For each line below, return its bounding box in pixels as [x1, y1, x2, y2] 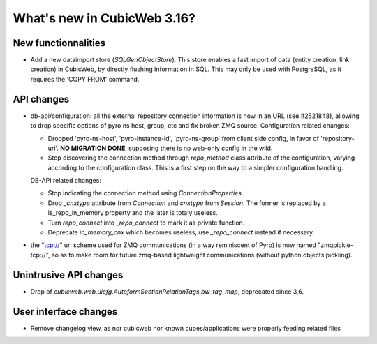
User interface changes [13, 306, 118, 317]
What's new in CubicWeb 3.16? [13, 10, 195, 26]
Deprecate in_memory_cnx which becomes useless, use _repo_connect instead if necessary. [47, 228, 315, 237]
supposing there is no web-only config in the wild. [128, 144, 273, 152]
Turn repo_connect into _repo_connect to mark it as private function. [47, 218, 245, 227]
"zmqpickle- [318, 241, 354, 249]
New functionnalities [13, 37, 106, 49]
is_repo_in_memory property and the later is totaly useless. [47, 209, 218, 217]
